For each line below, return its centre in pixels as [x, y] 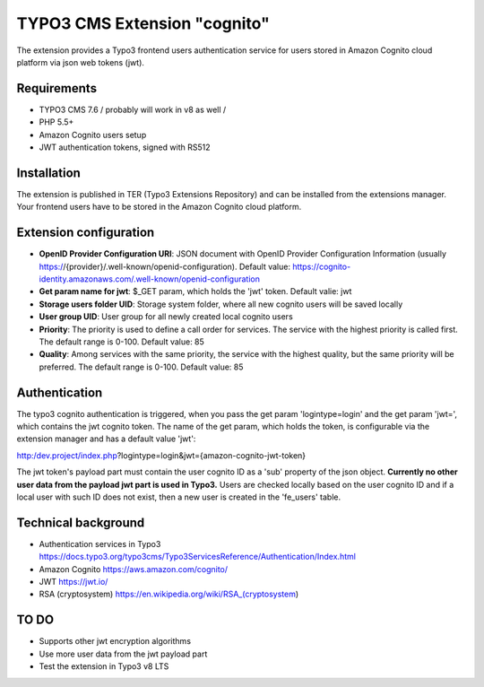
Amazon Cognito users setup [93, 135]
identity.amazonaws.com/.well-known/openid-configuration [149, 279]
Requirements [57, 88]
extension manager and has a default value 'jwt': [106, 439]
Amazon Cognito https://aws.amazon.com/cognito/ [134, 569]
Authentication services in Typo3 [100, 544]
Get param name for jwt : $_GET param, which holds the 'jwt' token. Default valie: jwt [195, 291]
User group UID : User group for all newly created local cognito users [166, 317]
